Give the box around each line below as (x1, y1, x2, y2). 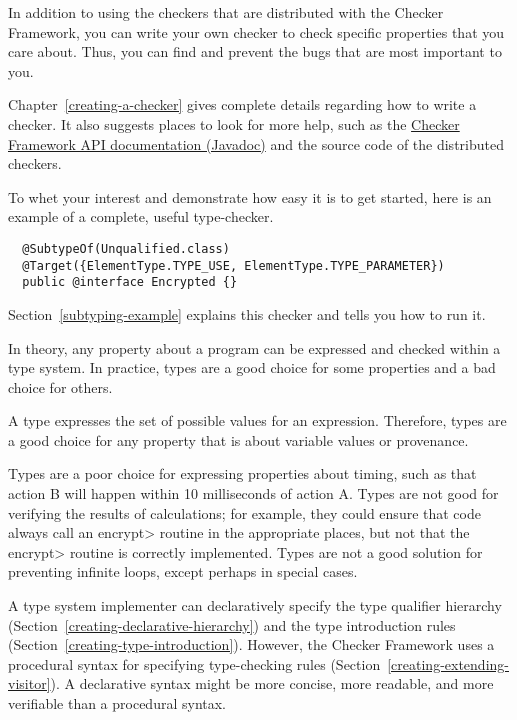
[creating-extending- (387, 653, 509, 674)
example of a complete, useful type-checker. (8, 206, 274, 227)
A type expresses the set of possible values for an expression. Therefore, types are (8, 410, 507, 431)
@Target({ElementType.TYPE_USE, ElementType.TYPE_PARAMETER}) (22, 258, 445, 273)
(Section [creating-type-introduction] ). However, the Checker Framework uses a (8, 634, 495, 655)
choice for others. (8, 376, 113, 397)
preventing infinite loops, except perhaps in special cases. (8, 561, 358, 582)
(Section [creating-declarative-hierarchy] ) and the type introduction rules (8, 614, 456, 635)
